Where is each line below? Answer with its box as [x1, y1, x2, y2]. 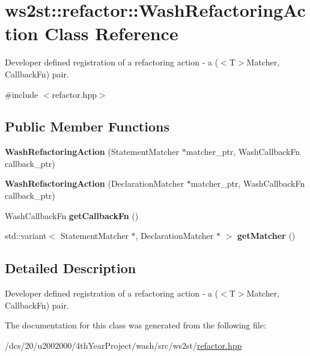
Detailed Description [5, 259, 136, 277]
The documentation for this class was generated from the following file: [5, 319, 266, 331]
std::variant [5, 229, 47, 242]
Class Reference [44, 21, 178, 46]
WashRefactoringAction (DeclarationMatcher [5, 177, 184, 190]
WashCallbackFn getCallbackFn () [5, 209, 139, 222]
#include [5, 88, 38, 100]
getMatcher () [237, 229, 296, 242]
